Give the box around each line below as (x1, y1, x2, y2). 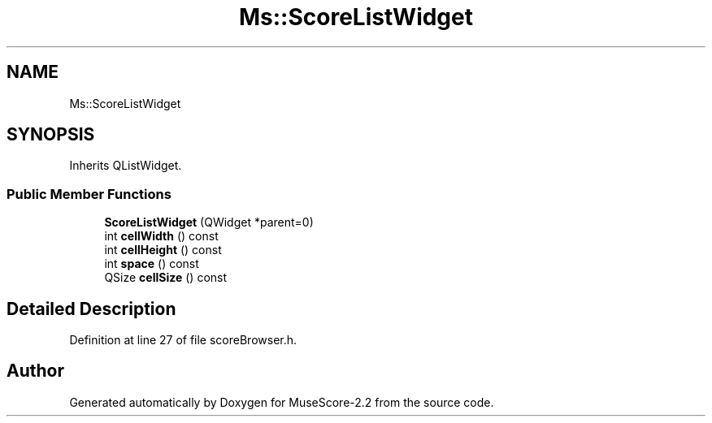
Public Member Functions (7, 185, 171, 202)
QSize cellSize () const (104, 270, 228, 285)
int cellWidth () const (104, 229, 219, 244)
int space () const (104, 257, 199, 271)
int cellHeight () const (104, 243, 222, 257)
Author (7, 360, 64, 382)
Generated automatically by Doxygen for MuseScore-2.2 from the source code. (69, 395, 494, 409)
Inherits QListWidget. (69, 158, 182, 173)
